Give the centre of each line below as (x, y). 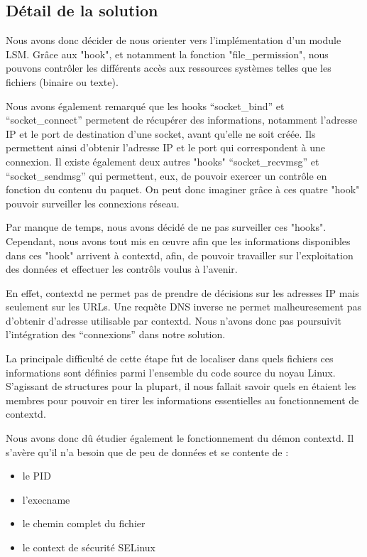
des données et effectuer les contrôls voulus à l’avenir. (122, 269)
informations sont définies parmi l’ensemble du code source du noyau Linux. (171, 372)
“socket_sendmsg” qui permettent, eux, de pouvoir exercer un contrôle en (166, 175)
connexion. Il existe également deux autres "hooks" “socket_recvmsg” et (163, 161)
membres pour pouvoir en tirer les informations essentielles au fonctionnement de (182, 400)
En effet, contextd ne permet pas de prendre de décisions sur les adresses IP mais (182, 292)
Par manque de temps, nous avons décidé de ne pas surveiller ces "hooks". (166, 227)
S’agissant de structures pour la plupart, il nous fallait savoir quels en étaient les (181, 386)
